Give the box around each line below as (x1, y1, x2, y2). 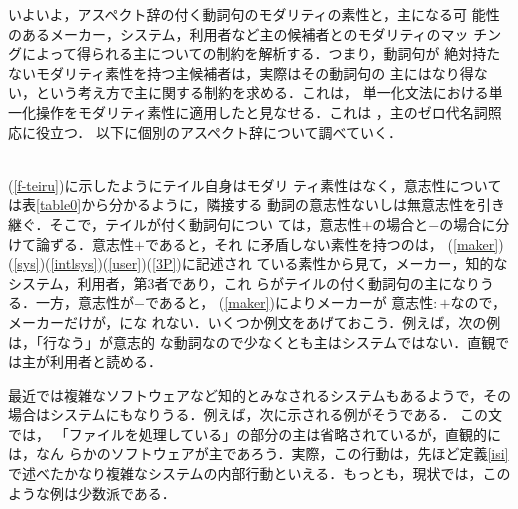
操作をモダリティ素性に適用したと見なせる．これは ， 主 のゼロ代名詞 (35, 101, 488, 122)
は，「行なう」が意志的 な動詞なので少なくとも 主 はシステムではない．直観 (8, 331, 496, 352)
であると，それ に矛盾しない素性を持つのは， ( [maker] (144, 233, 499, 254)
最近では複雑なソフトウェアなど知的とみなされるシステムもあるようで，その (8, 384, 512, 405)
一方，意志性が (35, 292, 134, 313)
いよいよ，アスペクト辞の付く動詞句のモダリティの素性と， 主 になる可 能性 (8, 4, 500, 24)
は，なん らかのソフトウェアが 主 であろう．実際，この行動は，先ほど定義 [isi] (8, 443, 509, 464)
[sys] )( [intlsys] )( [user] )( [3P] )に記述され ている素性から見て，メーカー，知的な (13, 253, 508, 274)
